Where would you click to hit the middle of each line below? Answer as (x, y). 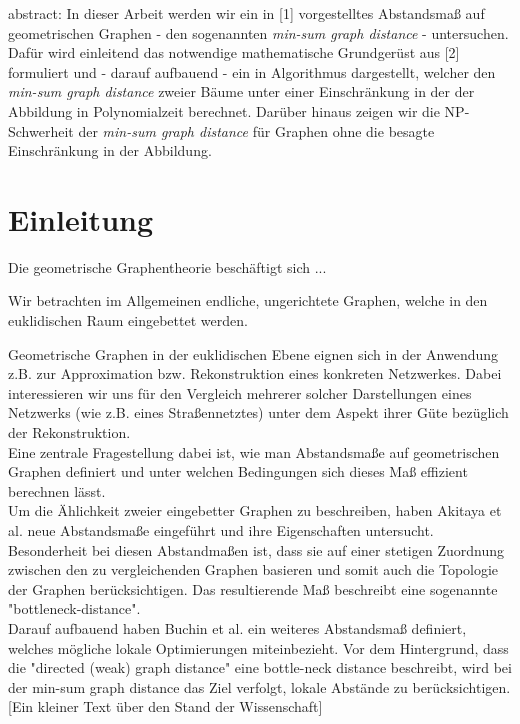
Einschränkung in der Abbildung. (110, 150)
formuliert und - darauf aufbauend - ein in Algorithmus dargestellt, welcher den (252, 71)
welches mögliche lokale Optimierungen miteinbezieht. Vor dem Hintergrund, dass (258, 647)
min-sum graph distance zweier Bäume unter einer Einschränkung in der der (241, 91)
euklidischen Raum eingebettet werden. (128, 320)
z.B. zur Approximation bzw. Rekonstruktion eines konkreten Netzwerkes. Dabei (255, 373)
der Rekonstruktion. (69, 432)
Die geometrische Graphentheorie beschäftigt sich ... (167, 266)
